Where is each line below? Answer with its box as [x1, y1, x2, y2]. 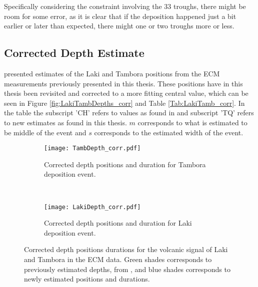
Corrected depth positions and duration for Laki [44, 218, 192, 228]
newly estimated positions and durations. [24, 274, 150, 284]
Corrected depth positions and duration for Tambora [44, 159, 206, 169]
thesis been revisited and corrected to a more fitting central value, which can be [4, 88, 248, 98]
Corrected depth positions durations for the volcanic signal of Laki [24, 244, 228, 255]
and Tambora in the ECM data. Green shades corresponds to [24, 254, 212, 265]
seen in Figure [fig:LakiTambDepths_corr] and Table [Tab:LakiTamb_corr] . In [4, 97, 245, 108]
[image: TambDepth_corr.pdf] [44, 145, 141, 152]
